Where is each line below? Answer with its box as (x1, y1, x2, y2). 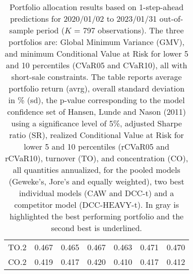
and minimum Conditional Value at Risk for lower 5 (5, 48, 188, 59)
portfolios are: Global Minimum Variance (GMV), (9, 36, 185, 48)
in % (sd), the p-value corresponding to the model (8, 94, 185, 106)
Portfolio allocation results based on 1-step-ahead (10, 1, 184, 13)
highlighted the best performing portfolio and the (9, 210, 184, 222)
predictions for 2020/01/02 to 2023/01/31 (10, 13, 157, 24)
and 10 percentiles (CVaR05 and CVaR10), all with (6, 59, 187, 71)
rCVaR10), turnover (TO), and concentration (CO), (5, 152, 188, 164)
